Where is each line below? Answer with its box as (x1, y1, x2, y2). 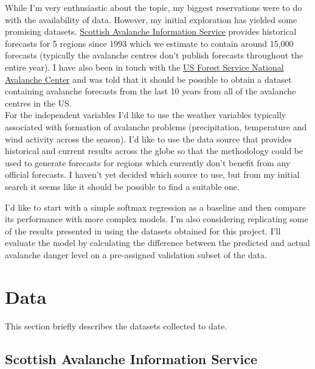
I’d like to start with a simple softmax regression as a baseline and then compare (5, 200, 306, 213)
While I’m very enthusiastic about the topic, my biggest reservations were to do (5, 1, 302, 13)
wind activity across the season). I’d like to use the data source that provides (5, 132, 292, 145)
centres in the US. (5, 96, 72, 109)
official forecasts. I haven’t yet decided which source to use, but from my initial (5, 168, 300, 181)
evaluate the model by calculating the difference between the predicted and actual (5, 236, 310, 249)
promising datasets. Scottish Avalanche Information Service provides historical (5, 25, 297, 38)
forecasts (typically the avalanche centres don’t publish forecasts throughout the (5, 49, 303, 61)
